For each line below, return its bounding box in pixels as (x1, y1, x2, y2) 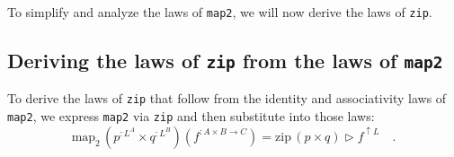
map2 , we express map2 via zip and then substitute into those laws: (7, 107, 375, 126)
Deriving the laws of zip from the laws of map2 (7, 47, 443, 74)
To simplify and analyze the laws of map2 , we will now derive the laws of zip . (7, 3, 432, 21)
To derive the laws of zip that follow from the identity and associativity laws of (7, 89, 447, 108)
